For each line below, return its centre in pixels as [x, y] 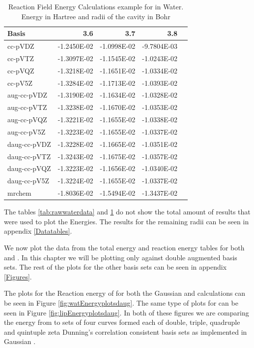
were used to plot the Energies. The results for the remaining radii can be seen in [127, 221]
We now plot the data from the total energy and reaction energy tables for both [124, 248]
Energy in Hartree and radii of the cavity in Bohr [96, 16]
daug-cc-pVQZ [29, 168]
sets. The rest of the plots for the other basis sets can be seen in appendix [115, 267]
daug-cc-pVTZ [29, 156]
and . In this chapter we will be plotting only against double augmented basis [121, 257]
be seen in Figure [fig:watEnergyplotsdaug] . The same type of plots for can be [121, 303]
